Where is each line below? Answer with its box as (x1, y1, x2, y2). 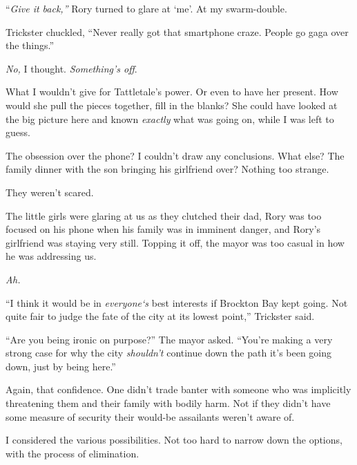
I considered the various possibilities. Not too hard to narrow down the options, (6, 433, 342, 447)
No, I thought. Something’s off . (6, 61, 137, 75)
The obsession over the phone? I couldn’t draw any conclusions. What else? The (6, 148, 345, 162)
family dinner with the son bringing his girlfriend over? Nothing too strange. (6, 162, 329, 176)
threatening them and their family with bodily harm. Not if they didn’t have (6, 396, 331, 410)
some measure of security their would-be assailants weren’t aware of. (6, 409, 295, 424)
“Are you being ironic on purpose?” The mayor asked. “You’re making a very (6, 332, 333, 346)
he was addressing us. (6, 249, 97, 263)
